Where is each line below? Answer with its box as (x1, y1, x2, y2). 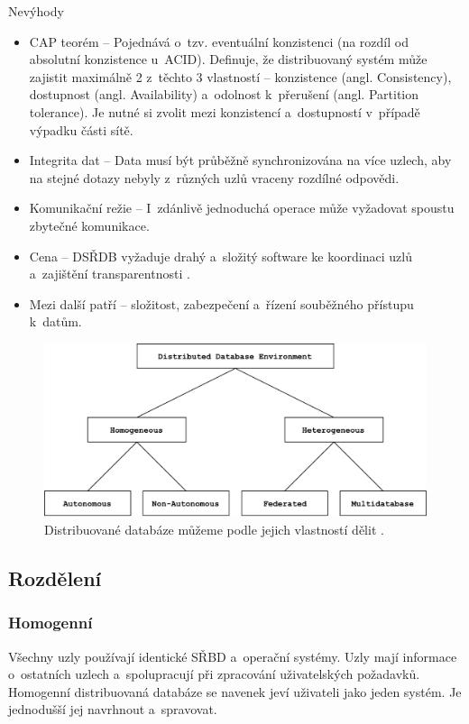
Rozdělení (8, 564, 102, 592)
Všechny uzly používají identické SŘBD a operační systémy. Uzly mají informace (8, 646, 457, 665)
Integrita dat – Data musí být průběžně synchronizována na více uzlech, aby (29, 151, 452, 170)
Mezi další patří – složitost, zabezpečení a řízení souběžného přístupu (29, 294, 414, 313)
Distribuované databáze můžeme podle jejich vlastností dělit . (44, 520, 384, 539)
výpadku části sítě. (29, 120, 133, 139)
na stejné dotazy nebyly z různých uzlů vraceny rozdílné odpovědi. (29, 168, 400, 187)
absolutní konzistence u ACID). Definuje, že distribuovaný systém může (29, 50, 428, 69)
